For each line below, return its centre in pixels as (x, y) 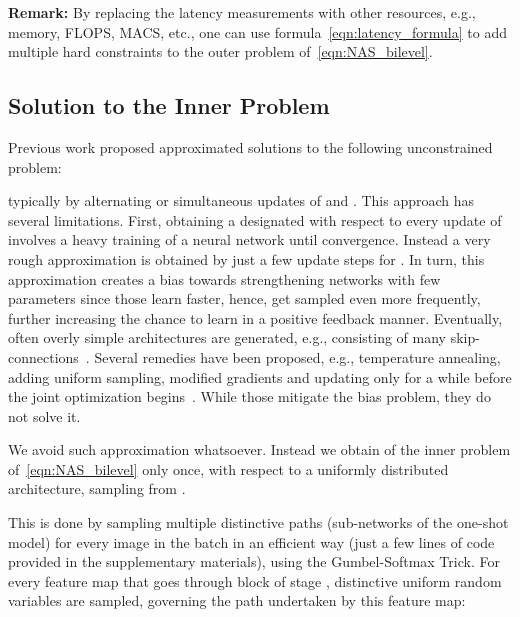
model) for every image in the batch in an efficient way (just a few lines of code (251, 541)
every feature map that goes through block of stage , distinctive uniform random (255, 580)
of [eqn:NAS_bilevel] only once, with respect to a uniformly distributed (228, 468)
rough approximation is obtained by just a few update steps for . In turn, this (246, 258)
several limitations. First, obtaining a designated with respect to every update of (255, 219)
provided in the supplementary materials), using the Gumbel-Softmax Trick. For (254, 561)
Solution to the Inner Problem (169, 105)
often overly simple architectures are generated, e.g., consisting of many (227, 337)
